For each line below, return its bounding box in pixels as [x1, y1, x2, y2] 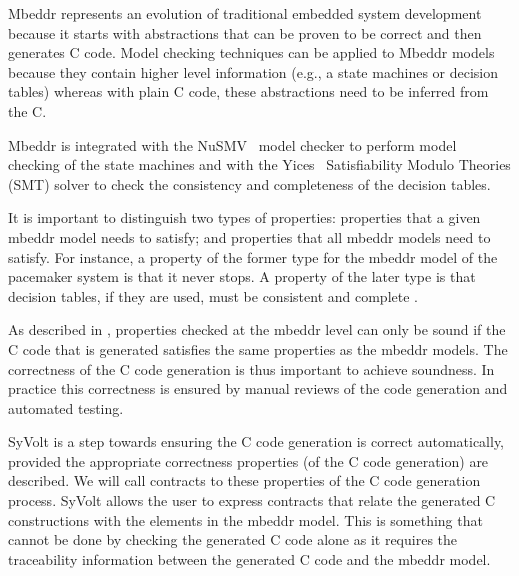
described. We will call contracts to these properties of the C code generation [8, 470, 481, 491]
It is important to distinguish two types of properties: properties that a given [8, 207, 481, 228]
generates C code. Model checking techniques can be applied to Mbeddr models [8, 42, 495, 63]
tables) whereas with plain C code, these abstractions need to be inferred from [8, 81, 489, 102]
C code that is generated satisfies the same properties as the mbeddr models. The [8, 338, 508, 359]
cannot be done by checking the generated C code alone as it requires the [8, 529, 458, 550]
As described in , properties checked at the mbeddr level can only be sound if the [8, 319, 506, 340]
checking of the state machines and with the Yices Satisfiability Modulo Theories [8, 154, 511, 175]
